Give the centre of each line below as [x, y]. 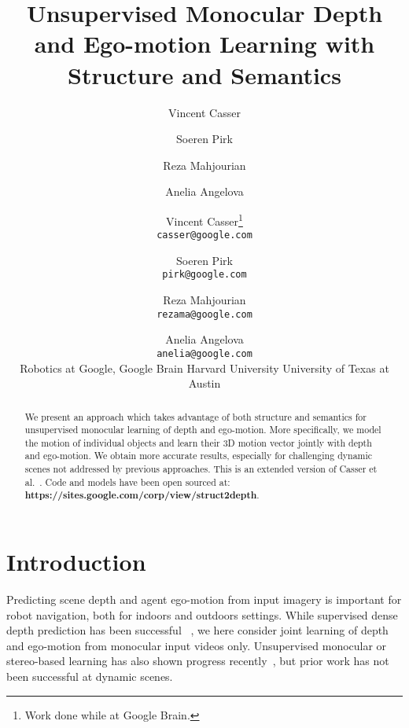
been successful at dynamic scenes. [90, 677]
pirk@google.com [204, 275]
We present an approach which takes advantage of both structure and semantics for [195, 416]
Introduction [76, 562]
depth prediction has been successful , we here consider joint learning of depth [197, 630]
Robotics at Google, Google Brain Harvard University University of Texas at [204, 368]
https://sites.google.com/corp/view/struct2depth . [142, 495]
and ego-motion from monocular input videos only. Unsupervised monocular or [197, 645]
